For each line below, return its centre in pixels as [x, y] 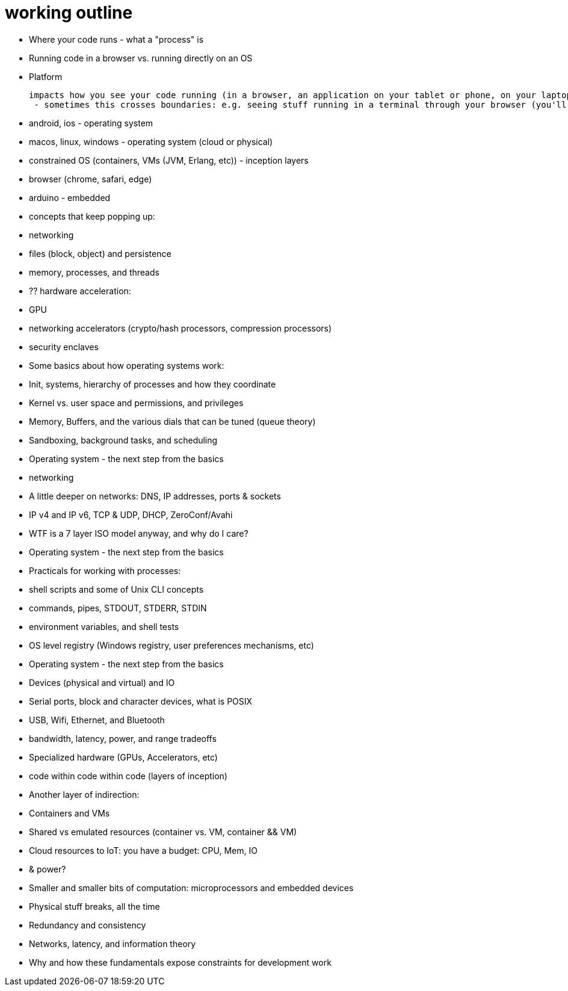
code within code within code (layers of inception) [128, 776]
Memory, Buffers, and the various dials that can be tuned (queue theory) [172, 421]
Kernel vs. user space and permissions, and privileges [136, 403]
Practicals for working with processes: [105, 570]
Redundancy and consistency [88, 925]
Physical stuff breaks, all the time [94, 906]
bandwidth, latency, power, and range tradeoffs [123, 738]
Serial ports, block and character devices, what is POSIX [141, 701]
